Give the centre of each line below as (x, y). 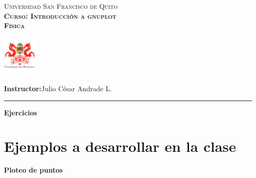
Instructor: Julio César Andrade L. (58, 88)
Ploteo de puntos (33, 170)
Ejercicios (21, 112)
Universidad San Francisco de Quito (61, 6)
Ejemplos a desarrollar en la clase (120, 146)
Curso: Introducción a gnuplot (60, 16)
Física (15, 25)
